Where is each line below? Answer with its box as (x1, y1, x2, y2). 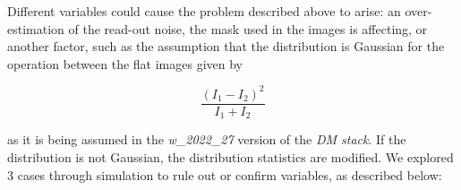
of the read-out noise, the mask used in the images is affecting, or (68, 19, 428, 38)
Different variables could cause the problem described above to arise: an (7, 2, 401, 20)
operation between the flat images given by (7, 54, 243, 73)
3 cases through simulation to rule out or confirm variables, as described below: (7, 165, 442, 184)
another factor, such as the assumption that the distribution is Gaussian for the (7, 37, 445, 56)
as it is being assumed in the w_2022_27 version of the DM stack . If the (7, 130, 406, 149)
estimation (7, 19, 64, 38)
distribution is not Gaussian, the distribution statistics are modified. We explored (7, 147, 454, 166)
